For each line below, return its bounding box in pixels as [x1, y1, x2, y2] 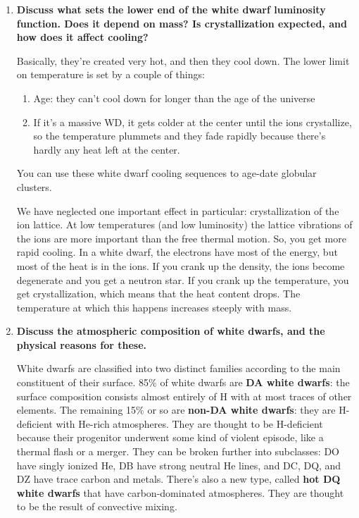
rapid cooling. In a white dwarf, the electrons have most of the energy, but [16, 245, 338, 259]
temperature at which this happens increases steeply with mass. [16, 300, 292, 314]
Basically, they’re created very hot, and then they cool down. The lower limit [16, 53, 350, 68]
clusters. [16, 179, 52, 194]
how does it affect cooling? [16, 30, 149, 44]
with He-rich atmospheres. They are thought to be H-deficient [56, 416, 323, 431]
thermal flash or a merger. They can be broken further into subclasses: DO [16, 444, 339, 459]
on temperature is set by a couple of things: [16, 67, 205, 82]
